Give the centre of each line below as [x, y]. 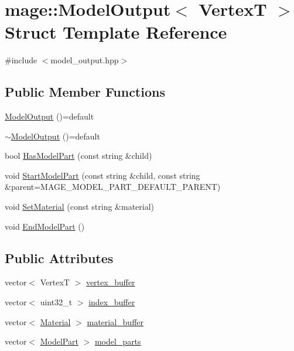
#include [21, 60]
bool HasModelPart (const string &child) [78, 156]
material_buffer [115, 321]
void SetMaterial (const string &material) [80, 207]
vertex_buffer [110, 282]
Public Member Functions [85, 92]
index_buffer [112, 302]
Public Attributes [59, 258]
